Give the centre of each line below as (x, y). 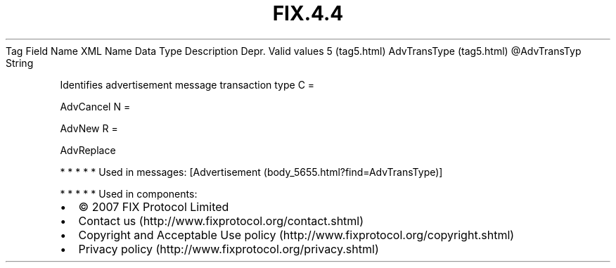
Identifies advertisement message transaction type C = (187, 84)
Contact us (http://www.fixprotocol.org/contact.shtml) (221, 221)
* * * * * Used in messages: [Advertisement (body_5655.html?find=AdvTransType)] (251, 172)
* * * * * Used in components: (129, 193)
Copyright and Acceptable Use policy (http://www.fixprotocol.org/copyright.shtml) (296, 235)
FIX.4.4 (308, 13)
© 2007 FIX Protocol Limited (154, 206)
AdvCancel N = (95, 106)
